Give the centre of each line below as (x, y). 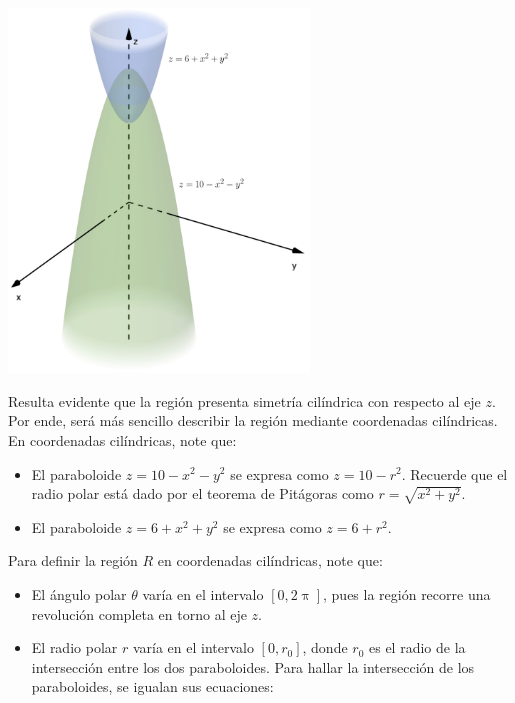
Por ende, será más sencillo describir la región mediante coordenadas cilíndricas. (253, 420)
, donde (325, 647)
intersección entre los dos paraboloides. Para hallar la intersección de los (253, 666)
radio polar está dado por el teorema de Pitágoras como (202, 493)
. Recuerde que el (454, 473)
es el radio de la (417, 647)
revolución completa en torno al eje (139, 613)
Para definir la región (73, 560)
